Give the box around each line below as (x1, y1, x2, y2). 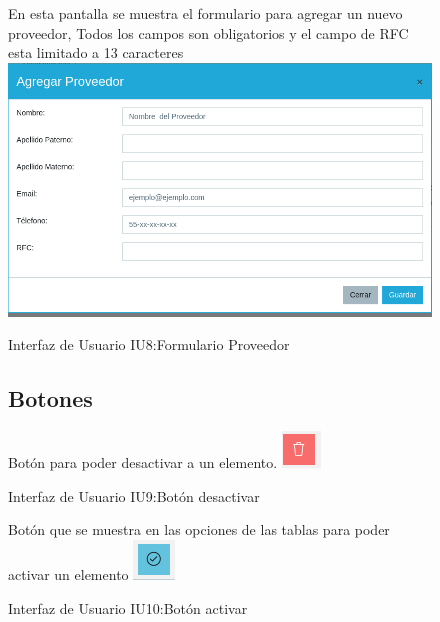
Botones (8, 383, 93, 414)
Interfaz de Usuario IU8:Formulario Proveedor (8, 334, 290, 355)
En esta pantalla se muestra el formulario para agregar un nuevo (8, 3, 403, 23)
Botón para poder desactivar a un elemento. (8, 452, 278, 473)
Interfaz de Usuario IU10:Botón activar (8, 597, 248, 618)
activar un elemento (8, 564, 129, 585)
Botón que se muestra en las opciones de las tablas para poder (8, 519, 390, 540)
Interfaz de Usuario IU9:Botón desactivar (8, 485, 260, 506)
